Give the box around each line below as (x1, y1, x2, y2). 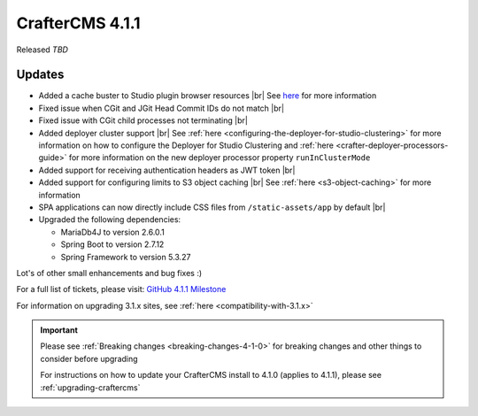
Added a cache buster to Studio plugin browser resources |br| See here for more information (38, 90, 377, 101)
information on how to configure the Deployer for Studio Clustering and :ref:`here (38, 140, 334, 150)
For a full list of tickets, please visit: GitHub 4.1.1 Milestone (16, 284, 227, 295)
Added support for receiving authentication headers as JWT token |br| (38, 165, 296, 175)
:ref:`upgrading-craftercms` (40, 381, 141, 393)
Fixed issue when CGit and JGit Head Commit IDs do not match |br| (38, 103, 285, 113)
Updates (16, 67, 65, 82)
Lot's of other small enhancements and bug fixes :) (16, 267, 203, 278)
